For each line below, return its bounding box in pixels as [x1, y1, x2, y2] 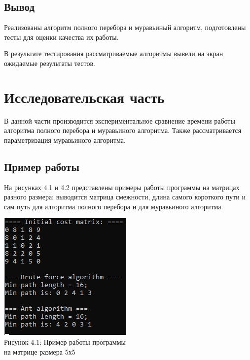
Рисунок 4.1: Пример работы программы [4, 337, 126, 347]
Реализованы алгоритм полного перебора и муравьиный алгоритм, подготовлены [4, 22, 246, 33]
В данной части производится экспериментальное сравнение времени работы [4, 115, 235, 126]
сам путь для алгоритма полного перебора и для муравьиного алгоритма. [4, 201, 223, 211]
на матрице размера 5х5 [4, 346, 75, 357]
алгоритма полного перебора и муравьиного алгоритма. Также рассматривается [4, 125, 242, 135]
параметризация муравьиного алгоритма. [4, 134, 126, 145]
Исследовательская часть [4, 87, 165, 107]
